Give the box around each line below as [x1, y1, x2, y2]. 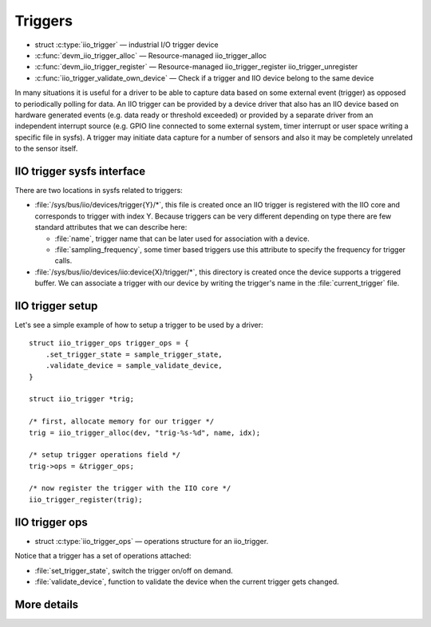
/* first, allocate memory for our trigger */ [29, 417, 215, 426]
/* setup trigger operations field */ [29, 451, 181, 459]
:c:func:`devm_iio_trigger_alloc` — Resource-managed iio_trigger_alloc [34, 50, 267, 60]
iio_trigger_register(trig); [29, 495, 143, 504]
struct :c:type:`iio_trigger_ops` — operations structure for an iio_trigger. [34, 536, 269, 546]
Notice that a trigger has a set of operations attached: [14, 551, 192, 561]
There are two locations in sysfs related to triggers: [14, 185, 183, 195]
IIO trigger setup [14, 299, 98, 313]
